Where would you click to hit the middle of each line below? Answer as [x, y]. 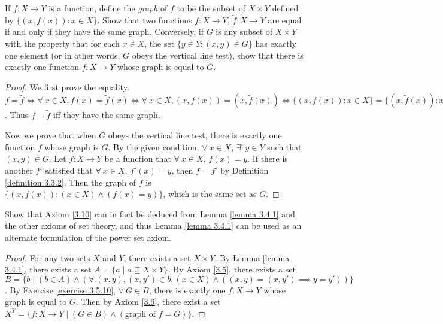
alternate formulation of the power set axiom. [88, 237]
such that [284, 146]
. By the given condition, [154, 146]
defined [285, 8]
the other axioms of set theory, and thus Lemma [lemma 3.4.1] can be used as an [153, 225]
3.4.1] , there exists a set [48, 269]
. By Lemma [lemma [252, 257]
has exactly [276, 43]
